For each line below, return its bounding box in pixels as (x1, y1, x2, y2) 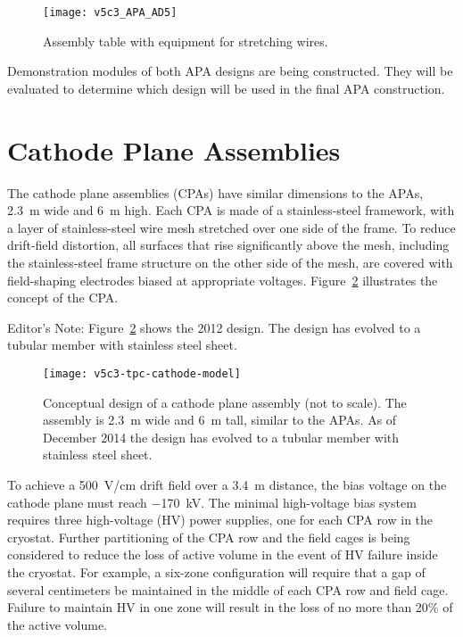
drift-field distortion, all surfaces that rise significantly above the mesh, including (7, 236, 450, 254)
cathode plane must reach (7, 492, 147, 511)
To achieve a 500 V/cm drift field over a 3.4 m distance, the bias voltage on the (7, 475, 447, 493)
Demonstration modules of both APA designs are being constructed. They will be (7, 62, 453, 80)
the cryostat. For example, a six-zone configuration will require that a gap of (7, 562, 426, 581)
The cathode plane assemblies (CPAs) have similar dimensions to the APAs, (7, 183, 424, 202)
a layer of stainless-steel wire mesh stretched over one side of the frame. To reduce (7, 218, 456, 236)
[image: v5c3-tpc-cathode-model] (43, 367, 241, 380)
